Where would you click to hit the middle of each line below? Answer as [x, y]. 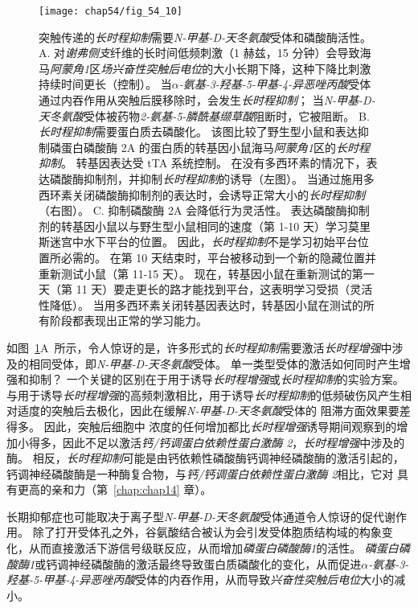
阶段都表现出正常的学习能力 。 [128, 320]
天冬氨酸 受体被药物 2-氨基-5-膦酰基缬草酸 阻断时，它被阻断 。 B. [204, 115]
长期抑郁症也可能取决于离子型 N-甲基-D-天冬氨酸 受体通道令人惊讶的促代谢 [201, 516]
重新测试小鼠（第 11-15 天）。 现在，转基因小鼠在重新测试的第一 [207, 273]
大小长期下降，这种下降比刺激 [292, 68]
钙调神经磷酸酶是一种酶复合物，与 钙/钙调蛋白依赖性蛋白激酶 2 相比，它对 [200, 473]
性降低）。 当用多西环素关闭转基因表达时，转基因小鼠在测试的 [201, 304]
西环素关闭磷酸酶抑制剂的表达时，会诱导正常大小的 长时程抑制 [202, 194]
